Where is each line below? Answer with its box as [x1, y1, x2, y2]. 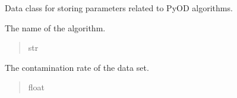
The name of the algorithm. [5, 21, 106, 34]
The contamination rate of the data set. [5, 61, 149, 73]
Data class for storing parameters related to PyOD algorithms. [5, 2, 233, 14]
